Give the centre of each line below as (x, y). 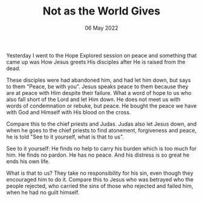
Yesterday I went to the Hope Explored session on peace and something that (101, 55)
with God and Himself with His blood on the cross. (69, 112)
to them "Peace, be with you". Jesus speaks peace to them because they (97, 86)
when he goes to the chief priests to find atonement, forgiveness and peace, (101, 130)
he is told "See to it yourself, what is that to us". (65, 137)
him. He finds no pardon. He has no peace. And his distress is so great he (98, 155)
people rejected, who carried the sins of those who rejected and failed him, (100, 186)
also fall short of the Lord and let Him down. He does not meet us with (93, 99)
